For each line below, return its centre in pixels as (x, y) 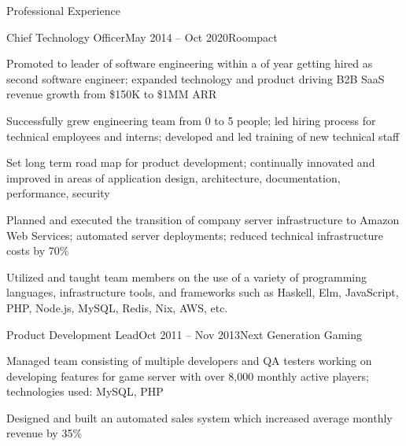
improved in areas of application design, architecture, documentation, (173, 177)
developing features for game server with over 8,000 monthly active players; (188, 376)
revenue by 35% (44, 433)
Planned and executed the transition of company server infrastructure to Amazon (203, 219)
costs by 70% (38, 251)
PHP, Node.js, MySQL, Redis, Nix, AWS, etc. (117, 307)
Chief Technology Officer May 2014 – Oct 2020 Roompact (142, 37)
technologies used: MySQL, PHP (85, 391)
